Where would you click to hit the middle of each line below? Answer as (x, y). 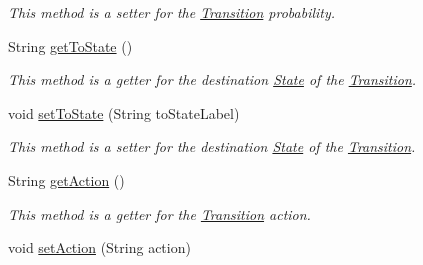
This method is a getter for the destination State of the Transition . (212, 79)
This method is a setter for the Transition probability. (172, 12)
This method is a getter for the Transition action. (159, 213)
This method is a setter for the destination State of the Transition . (212, 146)
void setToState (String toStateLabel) (124, 112)
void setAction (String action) (99, 247)
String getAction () (66, 179)
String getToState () (70, 45)
